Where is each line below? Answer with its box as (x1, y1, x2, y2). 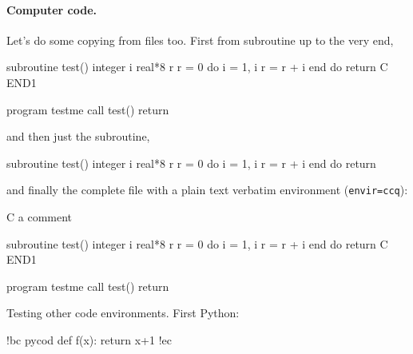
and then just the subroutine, (6, 128, 150, 145)
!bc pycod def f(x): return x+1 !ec (6, 331, 172, 348)
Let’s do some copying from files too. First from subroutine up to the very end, (6, 31, 394, 48)
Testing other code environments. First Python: (6, 304, 240, 321)
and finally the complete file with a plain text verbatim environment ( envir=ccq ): (6, 181, 408, 198)
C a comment (6, 209, 73, 225)
